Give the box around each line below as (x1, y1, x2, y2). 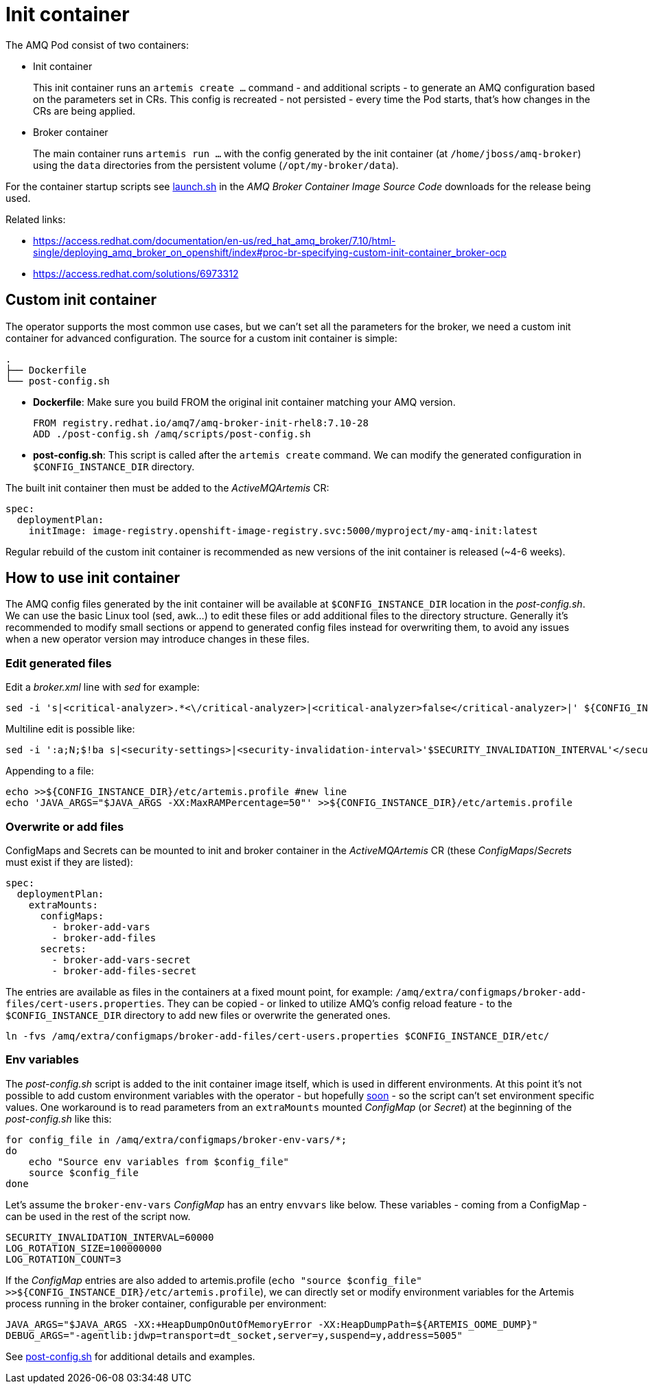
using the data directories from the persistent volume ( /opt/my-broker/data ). (33, 159, 399, 171)
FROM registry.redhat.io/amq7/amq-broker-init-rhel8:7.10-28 (33, 417, 369, 428)
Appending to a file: (5, 765, 94, 777)
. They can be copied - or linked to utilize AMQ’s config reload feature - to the (161, 997, 513, 1009)
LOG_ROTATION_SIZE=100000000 (5, 1242, 162, 1254)
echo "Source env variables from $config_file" (28, 1156, 290, 1167)
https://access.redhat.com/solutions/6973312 (33, 267, 239, 279)
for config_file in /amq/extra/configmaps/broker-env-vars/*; (5, 1134, 347, 1145)
